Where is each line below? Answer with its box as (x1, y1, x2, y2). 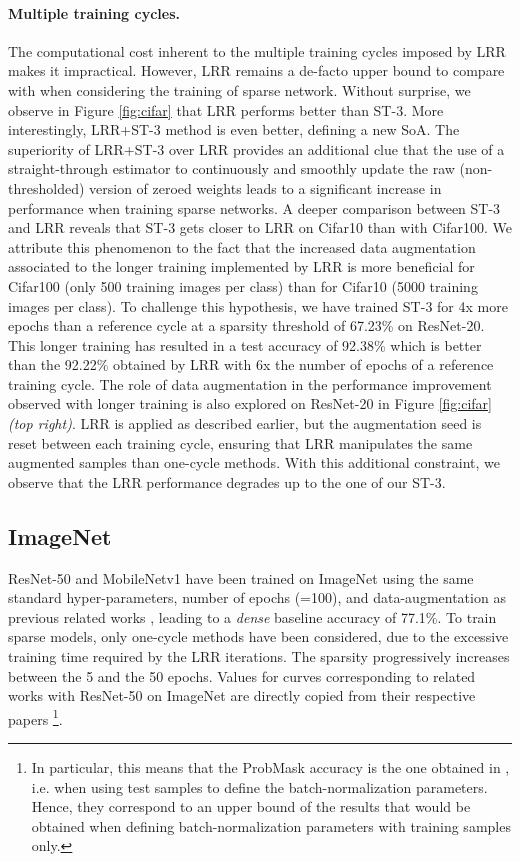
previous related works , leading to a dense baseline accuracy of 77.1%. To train (8, 606, 497, 627)
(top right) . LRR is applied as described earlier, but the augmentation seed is (8, 413, 482, 434)
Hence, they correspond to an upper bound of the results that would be (31, 796, 471, 817)
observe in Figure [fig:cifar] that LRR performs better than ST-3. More (8, 99, 444, 120)
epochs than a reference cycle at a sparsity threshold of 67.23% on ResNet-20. (8, 315, 485, 336)
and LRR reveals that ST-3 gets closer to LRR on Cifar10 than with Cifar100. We (8, 217, 512, 238)
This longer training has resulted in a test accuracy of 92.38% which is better (8, 334, 482, 355)
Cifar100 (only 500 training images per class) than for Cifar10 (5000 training (8, 275, 478, 296)
